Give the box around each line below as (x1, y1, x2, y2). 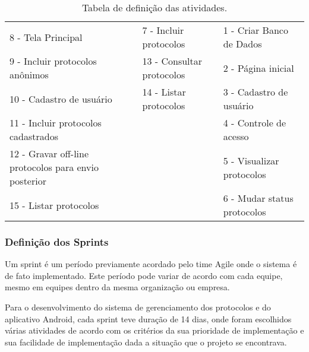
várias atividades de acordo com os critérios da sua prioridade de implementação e (5, 324, 304, 337)
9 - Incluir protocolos (10, 54, 97, 68)
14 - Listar (142, 85, 186, 99)
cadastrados (10, 129, 59, 143)
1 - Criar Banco (223, 23, 288, 37)
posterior (10, 174, 46, 188)
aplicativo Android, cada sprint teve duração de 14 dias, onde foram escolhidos (5, 312, 292, 325)
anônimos (10, 68, 49, 81)
